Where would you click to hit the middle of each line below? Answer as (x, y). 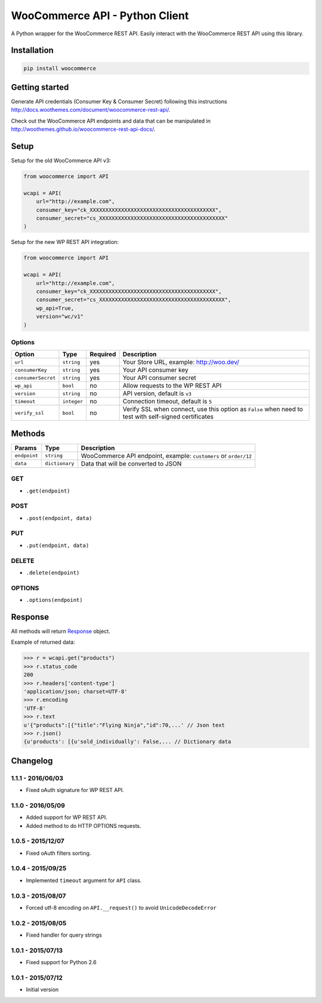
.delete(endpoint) (53, 573)
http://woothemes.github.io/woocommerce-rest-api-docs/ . (83, 129)
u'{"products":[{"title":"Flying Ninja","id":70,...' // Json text (124, 725)
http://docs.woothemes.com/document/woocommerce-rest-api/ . (91, 110)
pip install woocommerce (60, 68)
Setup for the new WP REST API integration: (65, 242)
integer (73, 401)
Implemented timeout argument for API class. (84, 880)
